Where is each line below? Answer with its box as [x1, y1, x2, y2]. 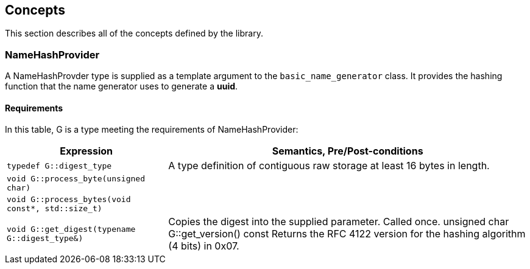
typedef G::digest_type [7, 161, 112, 170]
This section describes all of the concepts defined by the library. [5, 28, 263, 39]
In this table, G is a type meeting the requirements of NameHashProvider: [5, 124, 299, 135]
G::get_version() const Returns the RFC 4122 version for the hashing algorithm [168, 228, 526, 240]
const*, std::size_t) [7, 204, 102, 214]
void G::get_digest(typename [7, 225, 136, 234]
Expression [60, 145, 113, 158]
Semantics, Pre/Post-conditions [272, 145, 423, 158]
